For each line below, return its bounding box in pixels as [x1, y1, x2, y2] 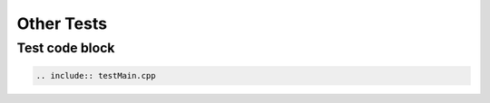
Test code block [16, 40, 115, 56]
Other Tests [16, 14, 108, 33]
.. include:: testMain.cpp [35, 70, 156, 80]
